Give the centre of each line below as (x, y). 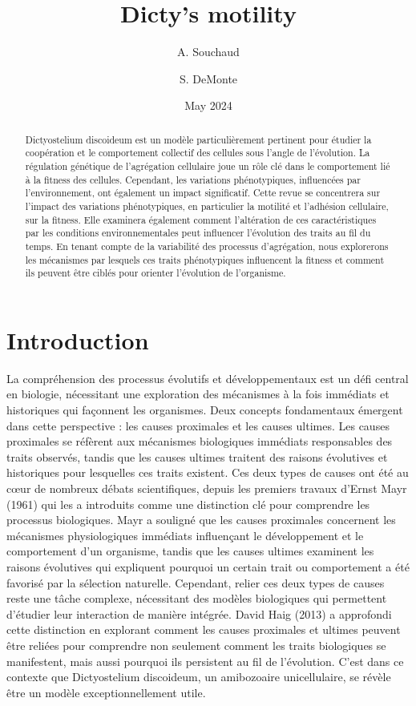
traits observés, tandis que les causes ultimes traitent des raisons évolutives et (197, 456)
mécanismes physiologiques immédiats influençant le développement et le (185, 535)
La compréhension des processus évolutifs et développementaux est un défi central (208, 378)
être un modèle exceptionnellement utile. (106, 692)
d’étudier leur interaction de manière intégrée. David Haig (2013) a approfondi (199, 613)
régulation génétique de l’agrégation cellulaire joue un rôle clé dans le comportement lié (208, 166)
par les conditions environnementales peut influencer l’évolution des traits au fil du (198, 233)
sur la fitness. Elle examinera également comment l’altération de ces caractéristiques (201, 219)
